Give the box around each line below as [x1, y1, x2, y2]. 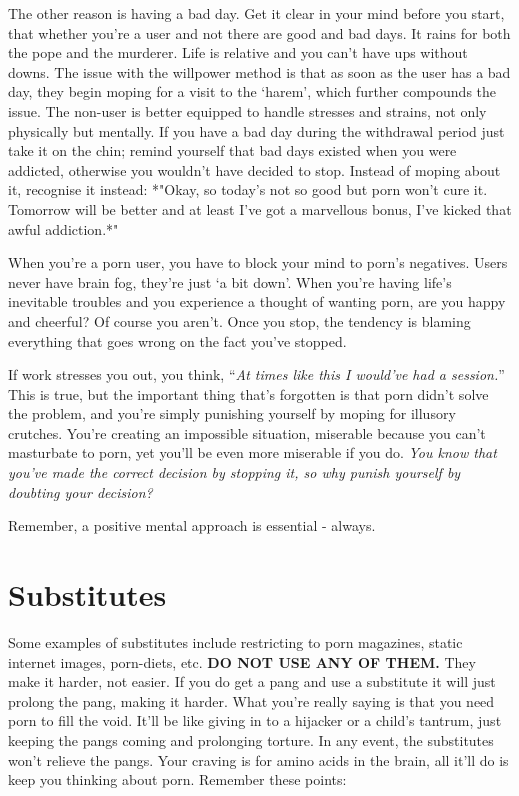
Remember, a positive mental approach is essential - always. [8, 515, 376, 536]
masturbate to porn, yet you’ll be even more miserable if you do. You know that [8, 442, 497, 463]
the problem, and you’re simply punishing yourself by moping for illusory [8, 403, 456, 424]
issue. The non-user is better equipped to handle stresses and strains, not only [8, 100, 487, 121]
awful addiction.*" [8, 218, 119, 239]
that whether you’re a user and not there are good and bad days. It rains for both [8, 22, 511, 43]
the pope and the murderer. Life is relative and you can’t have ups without [8, 42, 468, 63]
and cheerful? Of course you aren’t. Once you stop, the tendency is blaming [8, 310, 471, 331]
